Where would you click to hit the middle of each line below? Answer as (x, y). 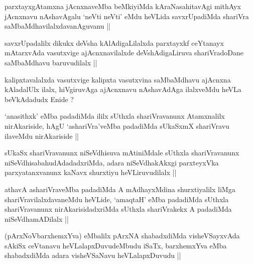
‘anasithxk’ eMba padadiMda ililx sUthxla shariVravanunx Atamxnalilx (115, 116)
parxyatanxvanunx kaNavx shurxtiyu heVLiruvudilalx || (91, 172)
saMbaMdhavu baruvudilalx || (51, 62)
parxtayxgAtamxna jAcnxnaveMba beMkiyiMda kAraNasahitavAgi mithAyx (123, 6)
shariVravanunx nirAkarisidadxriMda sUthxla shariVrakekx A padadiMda (118, 209)
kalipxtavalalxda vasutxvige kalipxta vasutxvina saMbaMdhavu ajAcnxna (118, 79)
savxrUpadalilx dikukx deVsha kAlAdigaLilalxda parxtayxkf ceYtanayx (114, 42)
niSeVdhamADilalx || (37, 218)
